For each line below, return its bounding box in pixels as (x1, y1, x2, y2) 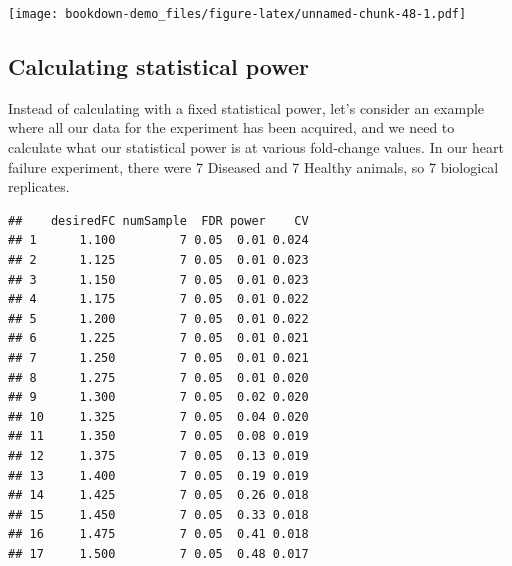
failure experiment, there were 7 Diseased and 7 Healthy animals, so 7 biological (8, 156, 499, 177)
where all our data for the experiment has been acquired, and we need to (8, 117, 455, 138)
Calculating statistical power (8, 51, 309, 82)
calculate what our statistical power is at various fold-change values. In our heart (8, 137, 505, 158)
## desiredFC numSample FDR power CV (8, 213, 309, 228)
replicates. (8, 176, 70, 197)
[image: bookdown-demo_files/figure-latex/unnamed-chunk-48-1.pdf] (8, 7, 467, 21)
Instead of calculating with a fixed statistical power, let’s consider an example (8, 97, 485, 118)
